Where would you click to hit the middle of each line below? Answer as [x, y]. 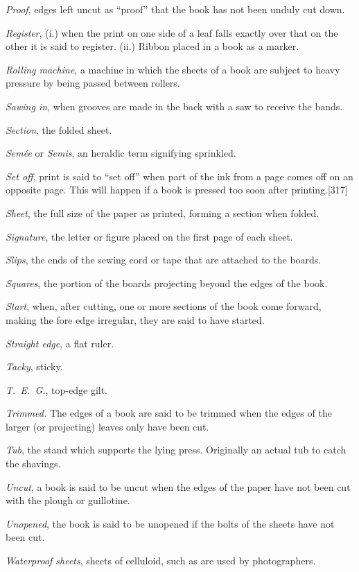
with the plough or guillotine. [68, 500]
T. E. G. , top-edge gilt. [57, 389]
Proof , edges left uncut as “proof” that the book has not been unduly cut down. [175, 9]
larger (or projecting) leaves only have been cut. [107, 426]
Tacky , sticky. [34, 366]
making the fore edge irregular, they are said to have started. [135, 319]
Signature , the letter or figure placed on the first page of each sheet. [149, 236]
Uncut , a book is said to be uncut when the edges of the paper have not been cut [178, 486]
